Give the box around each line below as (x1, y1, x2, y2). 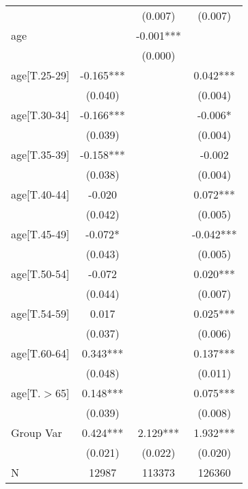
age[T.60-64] (11, 345, 70, 361)
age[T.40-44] (11, 186, 70, 202)
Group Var (11, 425, 62, 440)
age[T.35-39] (11, 147, 70, 162)
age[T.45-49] (11, 226, 70, 242)
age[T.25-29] (11, 67, 70, 83)
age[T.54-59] (11, 305, 70, 321)
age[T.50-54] (11, 266, 70, 281)
